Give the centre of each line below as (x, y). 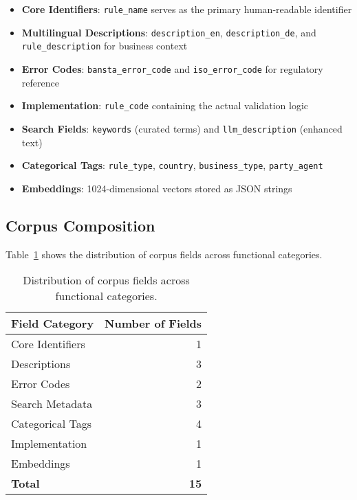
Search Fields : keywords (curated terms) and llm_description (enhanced (182, 128)
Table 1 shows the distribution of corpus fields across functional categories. (164, 254)
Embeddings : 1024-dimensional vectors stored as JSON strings (157, 188)
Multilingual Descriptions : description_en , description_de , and (169, 32)
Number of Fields (153, 323)
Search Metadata (52, 404)
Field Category (53, 323)
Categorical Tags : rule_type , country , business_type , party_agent (172, 165)
